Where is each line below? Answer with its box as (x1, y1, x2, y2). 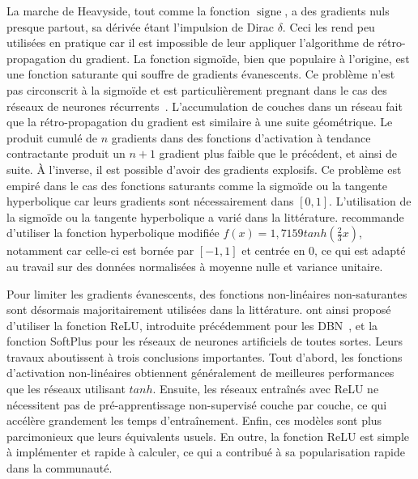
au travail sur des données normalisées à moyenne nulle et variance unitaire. (6, 257, 383, 274)
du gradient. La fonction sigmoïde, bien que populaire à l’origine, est (69, 49, 410, 66)
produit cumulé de (6, 129, 98, 146)
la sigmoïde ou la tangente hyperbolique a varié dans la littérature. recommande (6, 208, 404, 225)
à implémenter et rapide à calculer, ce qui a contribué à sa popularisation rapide (6, 443, 405, 460)
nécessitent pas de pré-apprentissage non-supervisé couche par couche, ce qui (6, 396, 387, 413)
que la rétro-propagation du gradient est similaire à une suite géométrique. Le (6, 113, 393, 130)
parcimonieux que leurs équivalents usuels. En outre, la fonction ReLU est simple (6, 427, 410, 444)
